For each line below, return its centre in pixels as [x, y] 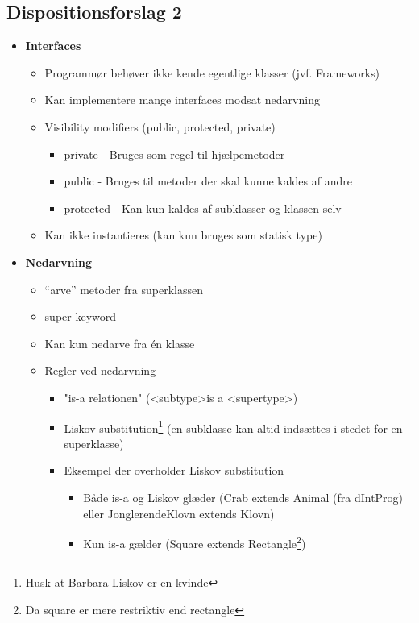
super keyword [81, 316]
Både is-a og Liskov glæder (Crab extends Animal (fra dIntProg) [243, 497]
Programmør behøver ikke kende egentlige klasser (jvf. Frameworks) [212, 72]
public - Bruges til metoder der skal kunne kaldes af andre [208, 181]
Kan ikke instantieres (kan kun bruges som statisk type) [183, 235]
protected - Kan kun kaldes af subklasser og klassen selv [203, 208]
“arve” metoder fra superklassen [124, 289]
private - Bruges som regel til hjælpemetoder [174, 154]
